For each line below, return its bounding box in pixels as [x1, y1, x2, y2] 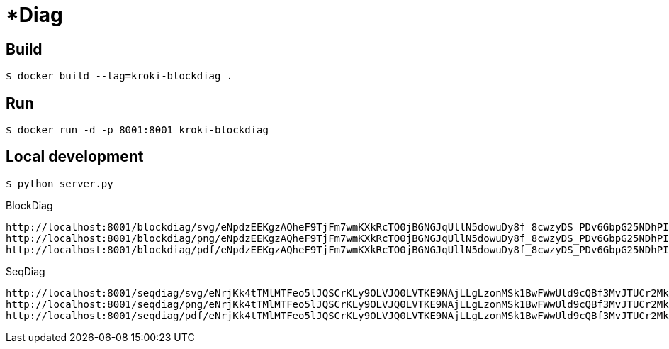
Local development [6, 148, 144, 166]
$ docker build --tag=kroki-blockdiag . [6, 70, 233, 82]
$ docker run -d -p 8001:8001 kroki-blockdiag [6, 124, 269, 136]
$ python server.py [6, 177, 113, 189]
